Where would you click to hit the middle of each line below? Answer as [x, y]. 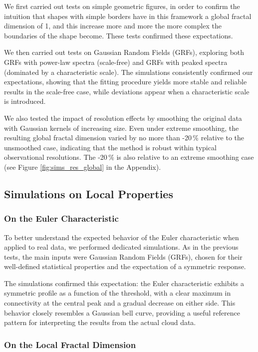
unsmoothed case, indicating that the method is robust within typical [110, 147]
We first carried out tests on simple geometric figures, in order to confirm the [122, 6]
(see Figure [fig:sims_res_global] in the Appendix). [83, 167]
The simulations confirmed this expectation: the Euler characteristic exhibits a [124, 283]
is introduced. [25, 101]
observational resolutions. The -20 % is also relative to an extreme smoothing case [129, 157]
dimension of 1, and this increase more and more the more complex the [113, 26]
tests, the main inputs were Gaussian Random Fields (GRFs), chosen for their [123, 256]
